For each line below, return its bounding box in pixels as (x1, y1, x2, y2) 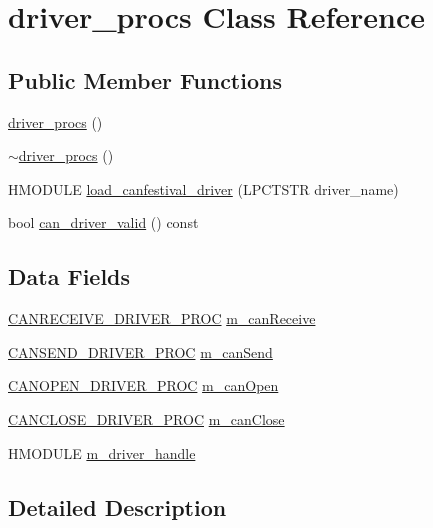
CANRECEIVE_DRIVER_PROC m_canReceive (8, 308, 316, 329)
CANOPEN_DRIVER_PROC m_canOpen (8, 375, 279, 396)
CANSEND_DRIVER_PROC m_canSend (8, 341, 273, 362)
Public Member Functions (8, 64, 282, 95)
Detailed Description (8, 491, 227, 522)
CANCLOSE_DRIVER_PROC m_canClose (8, 408, 285, 429)
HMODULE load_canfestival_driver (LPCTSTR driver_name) (8, 178, 399, 199)
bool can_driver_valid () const (8, 212, 199, 233)
